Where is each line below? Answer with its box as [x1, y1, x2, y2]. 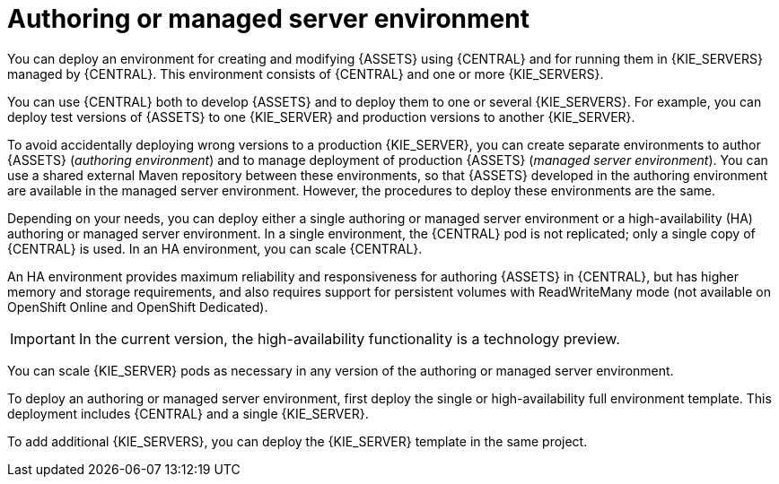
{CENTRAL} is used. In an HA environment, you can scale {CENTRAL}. [7, 240, 423, 256]
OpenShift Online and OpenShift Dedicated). [7, 298, 268, 315]
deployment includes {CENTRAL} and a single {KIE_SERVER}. [7, 405, 369, 421]
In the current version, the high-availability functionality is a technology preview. [78, 329, 620, 348]
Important [10, 329, 75, 348]
